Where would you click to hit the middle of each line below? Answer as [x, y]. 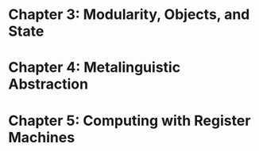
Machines [42, 137]
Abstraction [48, 84]
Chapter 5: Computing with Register [129, 121]
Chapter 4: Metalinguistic [95, 68]
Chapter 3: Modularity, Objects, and [129, 15]
